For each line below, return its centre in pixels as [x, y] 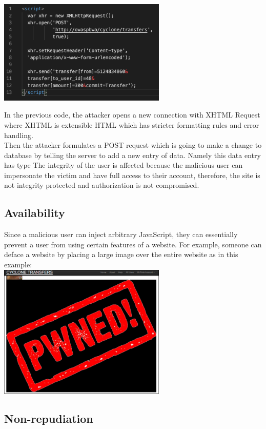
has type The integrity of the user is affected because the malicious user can [124, 165]
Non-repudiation [49, 418]
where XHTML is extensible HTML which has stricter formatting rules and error [132, 124]
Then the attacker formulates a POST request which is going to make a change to [133, 145]
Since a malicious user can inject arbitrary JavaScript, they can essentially [121, 234]
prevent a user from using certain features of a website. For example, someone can [133, 244]
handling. [19, 135]
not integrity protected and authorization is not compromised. [102, 185]
